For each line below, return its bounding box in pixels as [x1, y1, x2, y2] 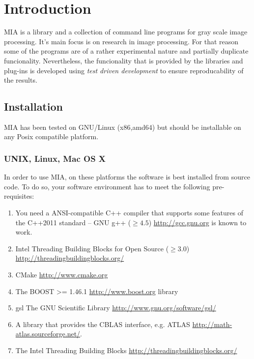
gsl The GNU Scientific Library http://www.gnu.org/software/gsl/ [15, 302, 216, 313]
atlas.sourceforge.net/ [15, 329, 81, 339]
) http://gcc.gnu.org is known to [148, 217, 247, 227]
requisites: [4, 191, 34, 201]
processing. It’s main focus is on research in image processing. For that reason [4, 36, 239, 46]
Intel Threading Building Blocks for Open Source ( [15, 243, 169, 253]
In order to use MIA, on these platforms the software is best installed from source [4, 172, 250, 182]
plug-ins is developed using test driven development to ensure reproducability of [4, 65, 244, 75]
